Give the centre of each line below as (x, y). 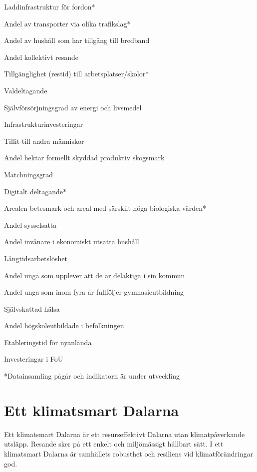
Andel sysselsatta (30, 225)
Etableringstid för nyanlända (48, 342)
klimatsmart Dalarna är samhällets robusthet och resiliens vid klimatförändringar (129, 453)
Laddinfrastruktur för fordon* (50, 6)
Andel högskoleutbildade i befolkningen (64, 325)
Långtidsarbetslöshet (36, 258)
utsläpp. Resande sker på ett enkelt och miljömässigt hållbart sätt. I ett (114, 444)
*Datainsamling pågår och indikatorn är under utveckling (92, 376)
